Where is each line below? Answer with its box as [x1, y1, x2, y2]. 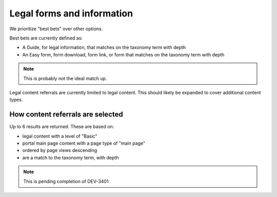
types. [9, 96, 23, 103]
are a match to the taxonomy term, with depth [22, 154, 119, 161]
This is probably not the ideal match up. [23, 75, 107, 82]
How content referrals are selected [9, 110, 123, 119]
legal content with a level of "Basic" [22, 133, 97, 139]
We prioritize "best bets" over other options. [9, 26, 103, 32]
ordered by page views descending [22, 147, 97, 153]
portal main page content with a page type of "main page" [22, 140, 146, 146]
